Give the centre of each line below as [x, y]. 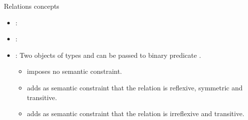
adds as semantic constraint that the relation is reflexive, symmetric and [135, 87]
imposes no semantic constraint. [74, 71]
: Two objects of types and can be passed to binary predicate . [108, 55]
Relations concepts [32, 6]
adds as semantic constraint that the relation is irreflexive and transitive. [136, 113]
